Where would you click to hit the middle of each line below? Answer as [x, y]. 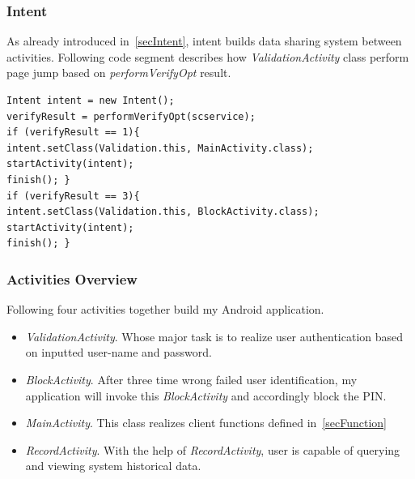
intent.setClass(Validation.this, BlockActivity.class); [163, 212]
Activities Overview [72, 278]
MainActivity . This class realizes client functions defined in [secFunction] [206, 423]
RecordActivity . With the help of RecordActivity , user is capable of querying [213, 449]
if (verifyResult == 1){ [73, 133]
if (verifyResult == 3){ [73, 196]
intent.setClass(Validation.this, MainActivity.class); [160, 148]
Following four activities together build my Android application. [165, 309]
